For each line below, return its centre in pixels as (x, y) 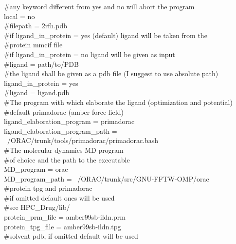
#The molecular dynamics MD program (64, 150)
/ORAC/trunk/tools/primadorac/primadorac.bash (83, 140)
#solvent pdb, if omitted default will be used (71, 236)
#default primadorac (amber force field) (64, 112)
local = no (19, 16)
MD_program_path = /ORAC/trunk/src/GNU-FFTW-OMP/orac (107, 178)
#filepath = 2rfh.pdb (36, 26)
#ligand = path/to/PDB (41, 64)
